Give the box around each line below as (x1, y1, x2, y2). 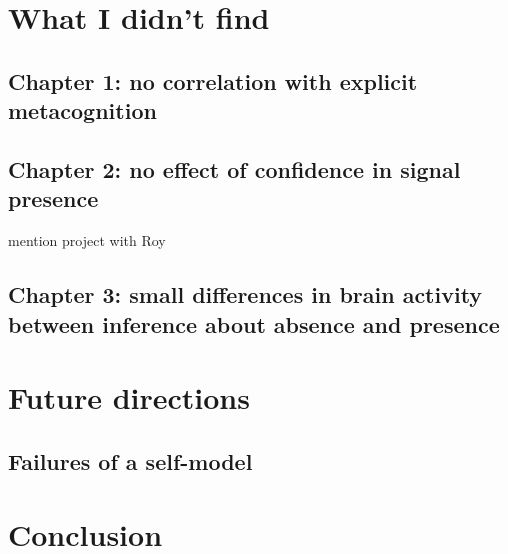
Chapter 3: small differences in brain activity (8, 279, 483, 310)
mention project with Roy (8, 230, 166, 251)
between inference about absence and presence (8, 308, 500, 339)
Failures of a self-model (8, 445, 253, 476)
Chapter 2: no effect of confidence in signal (8, 153, 461, 184)
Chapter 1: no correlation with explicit (8, 65, 418, 96)
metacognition (8, 95, 157, 126)
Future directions (8, 377, 250, 418)
